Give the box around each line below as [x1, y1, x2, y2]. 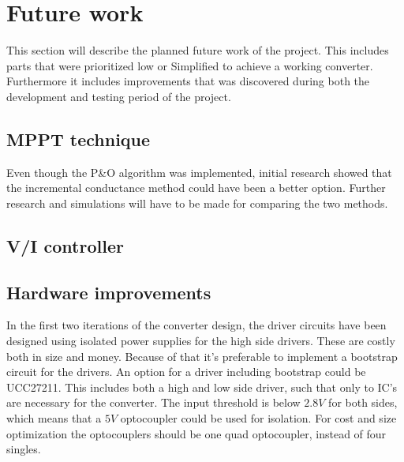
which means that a [6, 410, 102, 426]
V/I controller [6, 233, 124, 257]
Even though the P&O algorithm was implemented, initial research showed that [6, 163, 392, 180]
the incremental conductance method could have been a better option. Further [6, 179, 386, 196]
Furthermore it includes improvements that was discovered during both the [6, 73, 370, 89]
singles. [6, 441, 41, 457]
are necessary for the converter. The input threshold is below [6, 394, 301, 411]
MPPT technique [6, 126, 151, 151]
